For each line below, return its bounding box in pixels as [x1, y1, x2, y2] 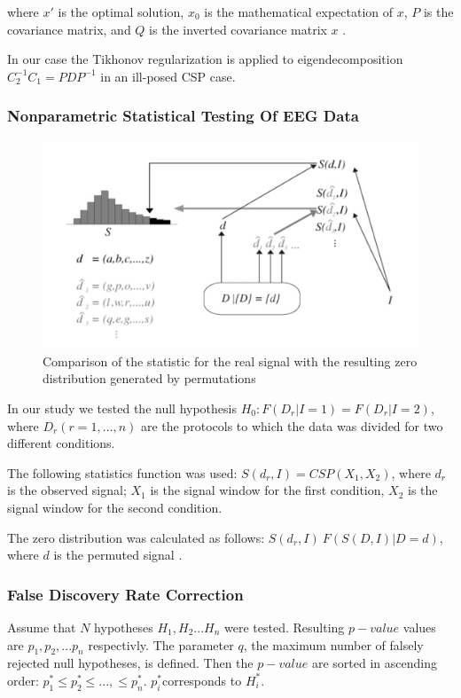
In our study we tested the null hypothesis [7, 398, 237, 417]
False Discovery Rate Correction [7, 583, 244, 605]
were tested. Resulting [224, 617, 345, 636]
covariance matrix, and [7, 20, 131, 38]
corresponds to [161, 671, 242, 689]
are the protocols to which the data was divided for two [140, 416, 443, 435]
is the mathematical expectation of [204, 3, 394, 20]
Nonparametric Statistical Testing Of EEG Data [7, 105, 359, 127]
